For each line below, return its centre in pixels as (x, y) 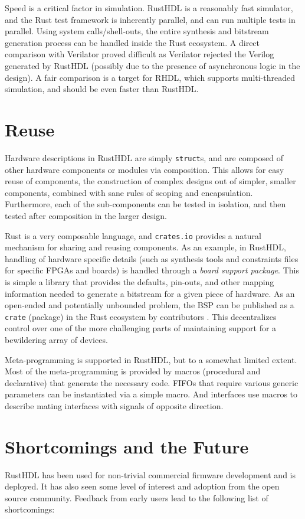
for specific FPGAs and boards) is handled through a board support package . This (152, 270)
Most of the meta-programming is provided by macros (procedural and (133, 371)
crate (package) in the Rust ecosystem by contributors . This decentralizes (141, 316)
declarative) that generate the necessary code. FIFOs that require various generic (152, 382)
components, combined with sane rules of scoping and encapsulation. (129, 192)
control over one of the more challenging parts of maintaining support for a (141, 328)
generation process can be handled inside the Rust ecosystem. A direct (132, 42)
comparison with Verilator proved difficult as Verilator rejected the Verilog (140, 54)
